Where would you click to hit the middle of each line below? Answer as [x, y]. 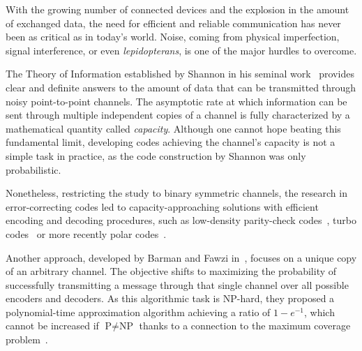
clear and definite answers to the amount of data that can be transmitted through [181, 87]
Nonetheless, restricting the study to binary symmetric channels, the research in [176, 193]
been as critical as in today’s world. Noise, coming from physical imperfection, [173, 37]
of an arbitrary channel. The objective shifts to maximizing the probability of [171, 271]
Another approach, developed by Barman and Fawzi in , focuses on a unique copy [181, 257]
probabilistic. [33, 169]
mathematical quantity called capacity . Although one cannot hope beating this [173, 128]
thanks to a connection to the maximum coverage [245, 326]
